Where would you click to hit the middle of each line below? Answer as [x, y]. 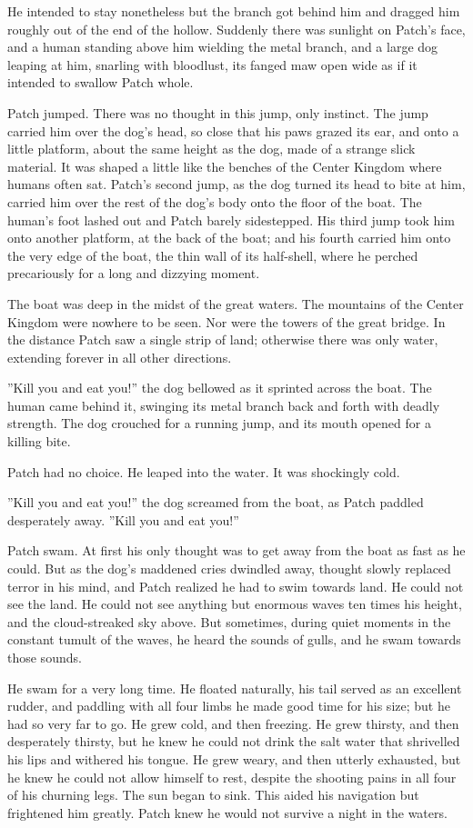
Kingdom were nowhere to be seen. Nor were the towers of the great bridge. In [226, 321]
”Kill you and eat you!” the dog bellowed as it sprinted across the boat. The [220, 388]
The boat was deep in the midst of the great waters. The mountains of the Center [236, 303]
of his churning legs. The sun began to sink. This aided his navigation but [213, 795]
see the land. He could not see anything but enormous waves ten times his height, [235, 604]
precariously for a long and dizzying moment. [134, 273]
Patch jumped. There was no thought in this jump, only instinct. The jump [218, 112]
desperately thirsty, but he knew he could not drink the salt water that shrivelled [234, 741]
